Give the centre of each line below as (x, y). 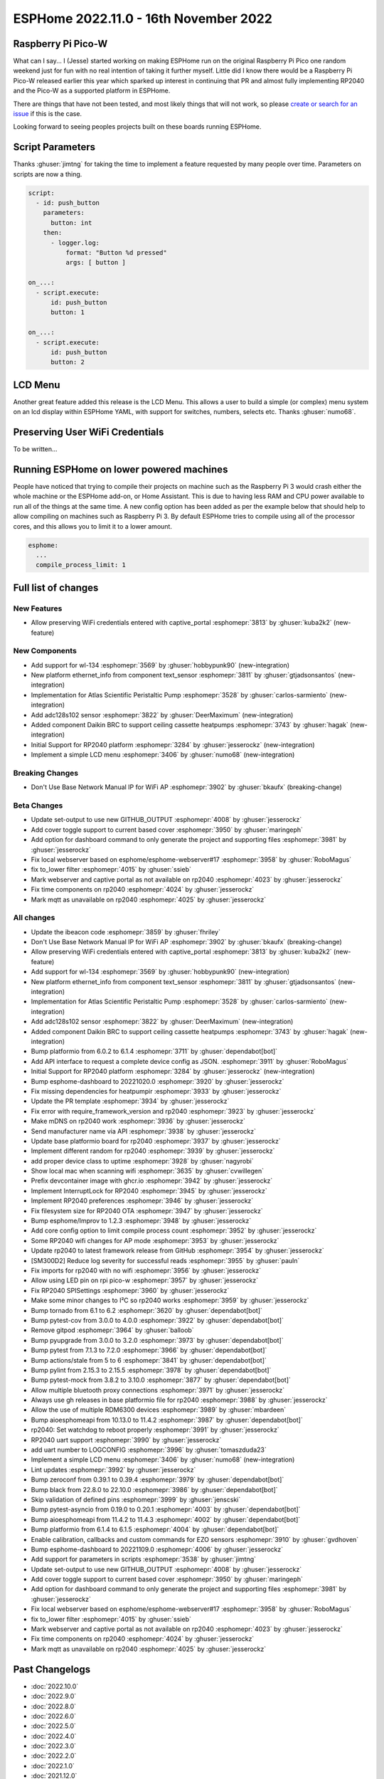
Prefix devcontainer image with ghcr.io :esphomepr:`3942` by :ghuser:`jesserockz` (152, 1181)
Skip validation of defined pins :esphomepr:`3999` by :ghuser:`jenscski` (136, 1499)
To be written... (35, 449)
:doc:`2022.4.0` (54, 1736)
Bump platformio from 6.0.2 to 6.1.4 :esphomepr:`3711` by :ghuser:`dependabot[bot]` (154, 1051)
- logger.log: (75, 243)
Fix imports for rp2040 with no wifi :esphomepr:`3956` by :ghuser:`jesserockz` (146, 1270)
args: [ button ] (95, 263)
